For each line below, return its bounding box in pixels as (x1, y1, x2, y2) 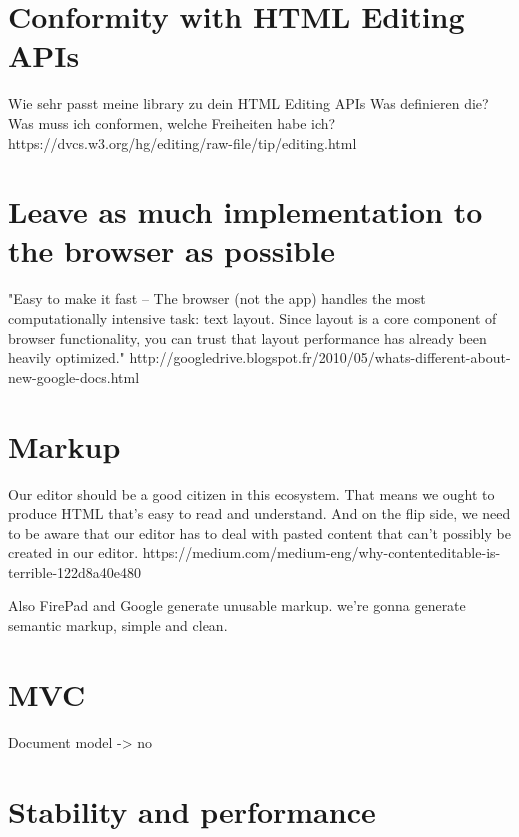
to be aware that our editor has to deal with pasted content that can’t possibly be (8, 522, 511, 543)
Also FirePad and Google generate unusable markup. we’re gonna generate (8, 595, 466, 616)
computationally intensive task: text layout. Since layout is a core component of (8, 308, 497, 328)
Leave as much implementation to (8, 191, 483, 232)
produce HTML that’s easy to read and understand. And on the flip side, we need (8, 503, 511, 524)
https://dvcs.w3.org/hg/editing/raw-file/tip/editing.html (8, 132, 357, 153)
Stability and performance (8, 790, 376, 831)
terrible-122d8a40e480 (8, 561, 142, 582)
